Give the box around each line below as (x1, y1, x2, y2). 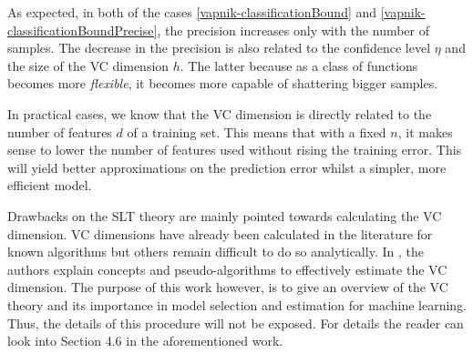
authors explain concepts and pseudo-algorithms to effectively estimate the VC (7, 259, 447, 278)
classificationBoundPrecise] (7, 20, 158, 39)
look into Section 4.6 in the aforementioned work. (7, 331, 283, 350)
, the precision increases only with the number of (157, 20, 430, 39)
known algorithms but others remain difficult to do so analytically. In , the (7, 242, 424, 261)
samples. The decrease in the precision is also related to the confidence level (7, 38, 431, 57)
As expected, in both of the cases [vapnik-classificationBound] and (7, 3, 377, 21)
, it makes (397, 122, 453, 141)
